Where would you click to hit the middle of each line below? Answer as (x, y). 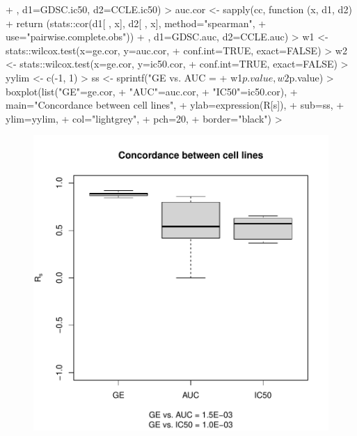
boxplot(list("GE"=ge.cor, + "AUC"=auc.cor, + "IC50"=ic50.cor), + (152, 91)
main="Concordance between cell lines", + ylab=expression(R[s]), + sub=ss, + (175, 105)
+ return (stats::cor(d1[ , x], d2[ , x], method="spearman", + (136, 23)
